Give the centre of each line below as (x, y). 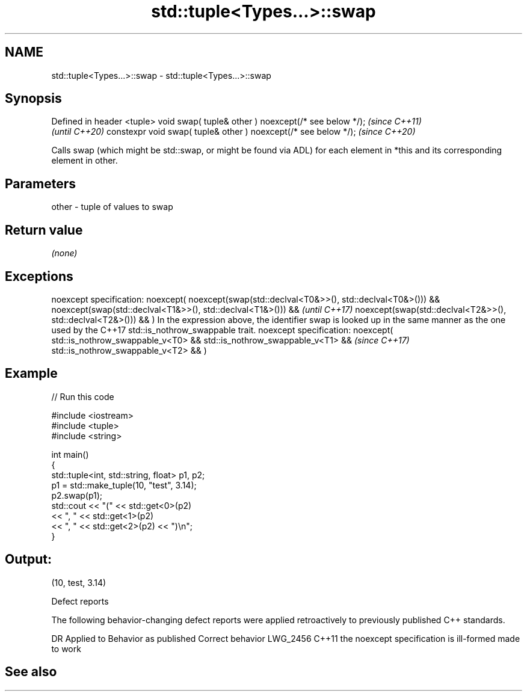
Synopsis (33, 99)
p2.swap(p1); (77, 495)
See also (31, 672)
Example (31, 374)
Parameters (40, 183)
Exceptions (39, 276)
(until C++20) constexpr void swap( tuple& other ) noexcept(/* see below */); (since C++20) (233, 132)
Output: (28, 559)
